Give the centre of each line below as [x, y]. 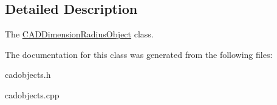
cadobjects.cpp [32, 94]
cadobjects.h [28, 75]
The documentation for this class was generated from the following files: [139, 54]
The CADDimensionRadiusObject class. [79, 34]
